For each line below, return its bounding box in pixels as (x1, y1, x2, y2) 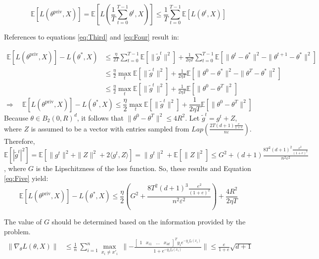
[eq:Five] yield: (4, 173, 48, 183)
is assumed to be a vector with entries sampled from (31, 123, 189, 133)
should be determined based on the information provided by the (51, 216, 246, 227)
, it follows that (77, 112, 124, 123)
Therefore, (4, 135, 35, 146)
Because (4, 112, 28, 123)
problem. (4, 226, 31, 236)
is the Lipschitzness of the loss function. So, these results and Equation (36, 163, 251, 173)
